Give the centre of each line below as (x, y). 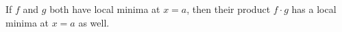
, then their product (229, 9)
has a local (314, 9)
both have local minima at (105, 9)
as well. (94, 22)
